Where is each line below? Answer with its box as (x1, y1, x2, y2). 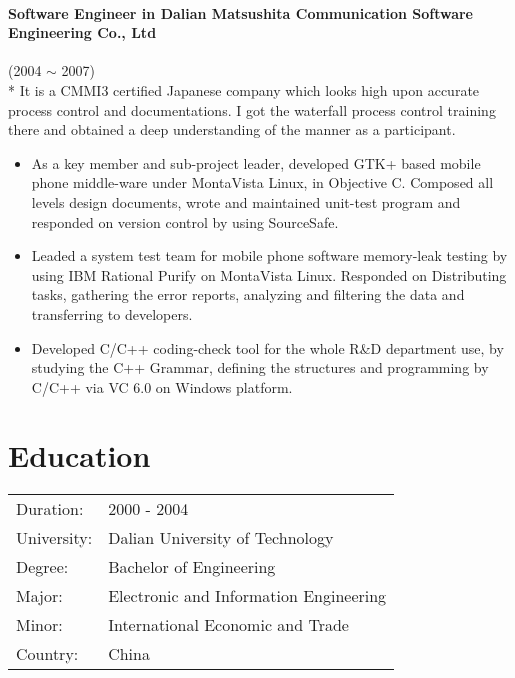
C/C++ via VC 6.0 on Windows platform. (31, 376, 293, 397)
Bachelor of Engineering (108, 555, 276, 579)
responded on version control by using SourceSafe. (31, 211, 339, 232)
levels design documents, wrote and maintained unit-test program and (31, 191, 461, 212)
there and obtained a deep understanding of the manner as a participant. (8, 119, 456, 140)
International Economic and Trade (108, 613, 349, 637)
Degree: (16, 555, 69, 579)
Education (8, 435, 151, 476)
